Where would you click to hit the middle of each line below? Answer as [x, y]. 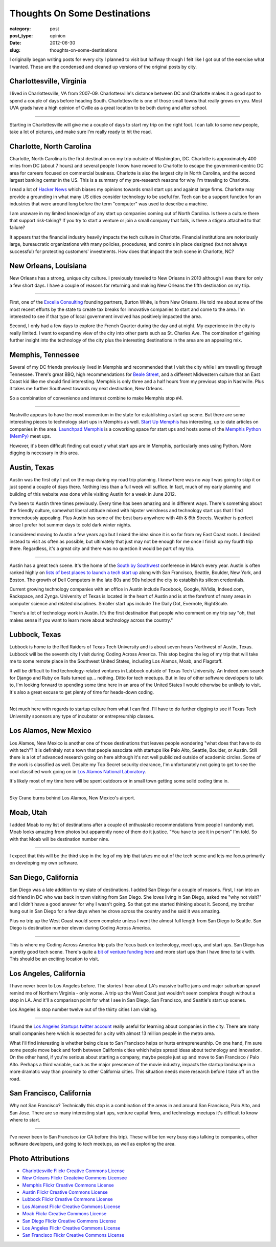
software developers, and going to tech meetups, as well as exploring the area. [93, 1144]
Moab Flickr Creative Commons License [64, 1214]
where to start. [25, 1120]
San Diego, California [44, 878]
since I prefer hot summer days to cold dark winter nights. [70, 525]
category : [20, 29]
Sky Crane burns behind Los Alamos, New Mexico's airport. [72, 798]
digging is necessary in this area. [44, 453]
